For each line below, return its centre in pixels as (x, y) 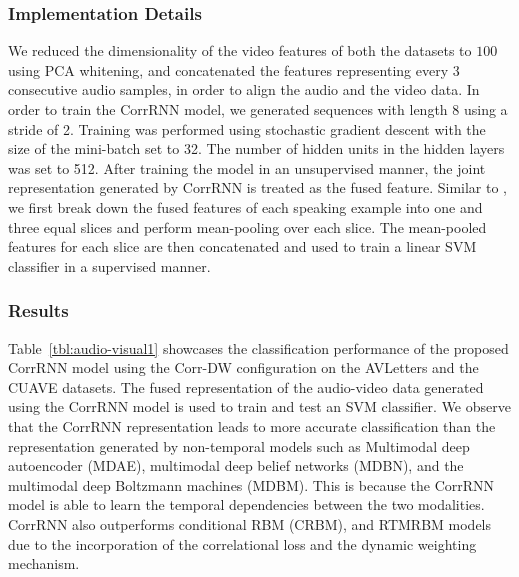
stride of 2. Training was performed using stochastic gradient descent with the (247, 128)
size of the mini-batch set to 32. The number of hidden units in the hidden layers (256, 148)
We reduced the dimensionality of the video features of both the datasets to (240, 50)
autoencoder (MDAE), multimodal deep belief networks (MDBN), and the (236, 465)
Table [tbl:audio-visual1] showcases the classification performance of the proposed (258, 347)
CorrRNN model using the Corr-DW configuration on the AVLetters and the (243, 367)
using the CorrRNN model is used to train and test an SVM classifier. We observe (259, 406)
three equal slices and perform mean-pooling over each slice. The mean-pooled (247, 226)
